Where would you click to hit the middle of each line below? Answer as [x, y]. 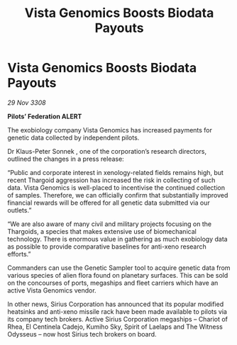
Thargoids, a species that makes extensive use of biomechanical [102, 231]
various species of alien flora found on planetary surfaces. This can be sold [118, 275]
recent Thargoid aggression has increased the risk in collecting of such [111, 180]
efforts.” [19, 254]
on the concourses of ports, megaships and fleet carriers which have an [113, 283]
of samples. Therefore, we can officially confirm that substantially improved [118, 195]
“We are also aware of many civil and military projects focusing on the [109, 224]
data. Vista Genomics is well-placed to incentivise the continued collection [116, 187]
